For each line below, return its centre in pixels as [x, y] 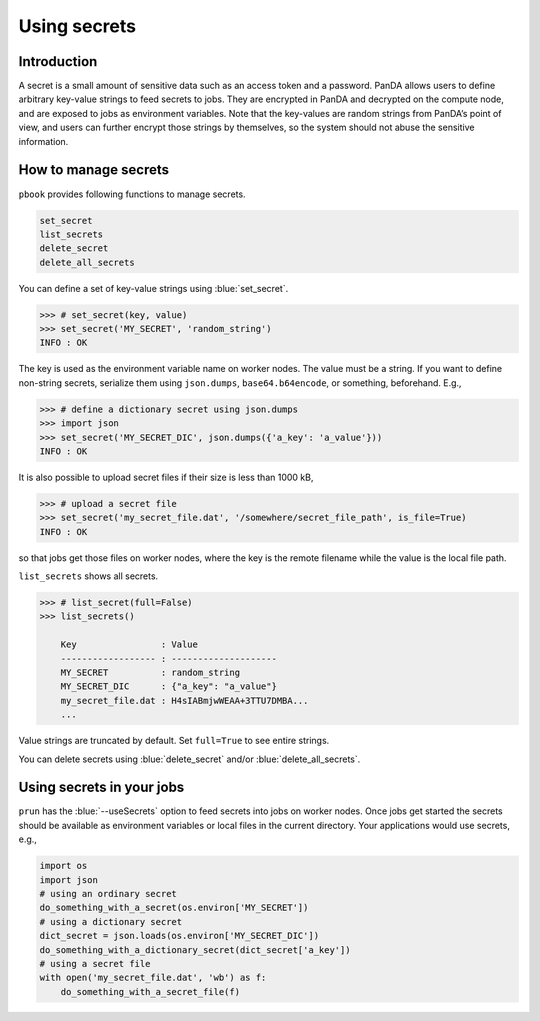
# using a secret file [95, 963]
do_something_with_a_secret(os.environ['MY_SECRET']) [174, 908]
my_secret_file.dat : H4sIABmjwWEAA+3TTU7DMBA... [184, 700]
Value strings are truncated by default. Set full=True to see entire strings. [174, 741]
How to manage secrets [94, 170]
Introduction [58, 61]
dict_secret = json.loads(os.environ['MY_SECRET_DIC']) [179, 936]
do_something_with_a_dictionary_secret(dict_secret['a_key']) [195, 949]
